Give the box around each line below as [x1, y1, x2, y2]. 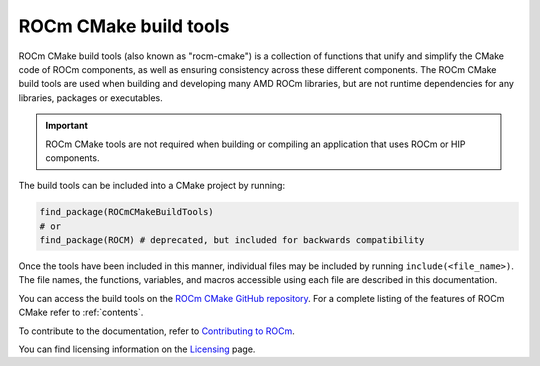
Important [45, 120, 89, 132]
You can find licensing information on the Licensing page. [18, 343, 256, 355]
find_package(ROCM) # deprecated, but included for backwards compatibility [39, 235, 425, 246]
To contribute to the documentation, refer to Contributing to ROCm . [18, 325, 295, 337]
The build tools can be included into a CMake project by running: [18, 180, 285, 192]
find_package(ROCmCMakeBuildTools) [39, 206, 214, 218]
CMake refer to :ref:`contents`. [18, 306, 144, 319]
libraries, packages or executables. [18, 91, 164, 104]
